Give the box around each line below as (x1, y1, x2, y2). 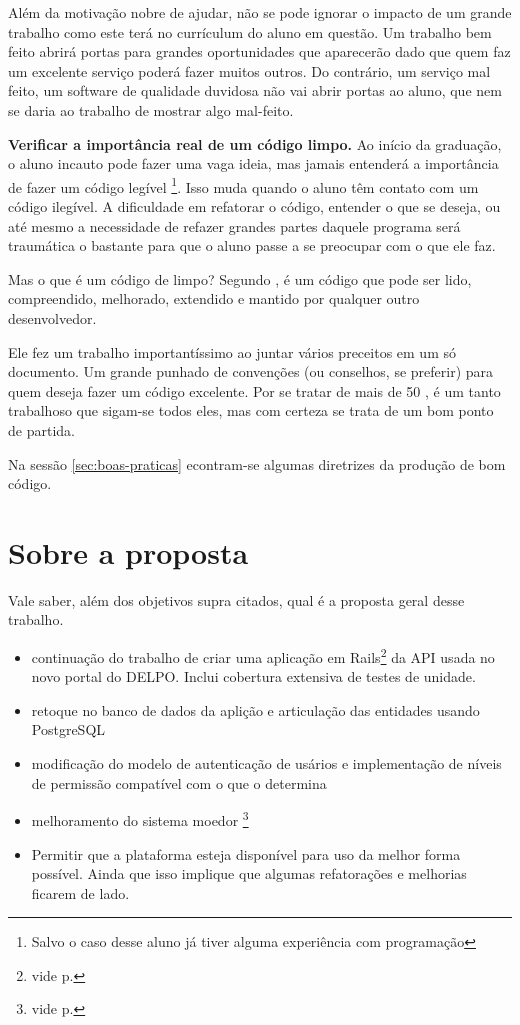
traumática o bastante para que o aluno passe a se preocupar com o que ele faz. (8, 235, 496, 256)
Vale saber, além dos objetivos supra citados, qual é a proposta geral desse (8, 589, 465, 610)
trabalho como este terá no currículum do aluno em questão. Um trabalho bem (8, 21, 492, 42)
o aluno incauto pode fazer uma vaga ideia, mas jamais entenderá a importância (8, 153, 499, 174)
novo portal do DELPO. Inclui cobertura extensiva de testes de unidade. (31, 666, 476, 687)
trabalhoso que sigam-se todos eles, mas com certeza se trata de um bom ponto (8, 400, 494, 421)
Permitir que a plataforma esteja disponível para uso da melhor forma (31, 843, 461, 864)
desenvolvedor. (8, 307, 97, 328)
